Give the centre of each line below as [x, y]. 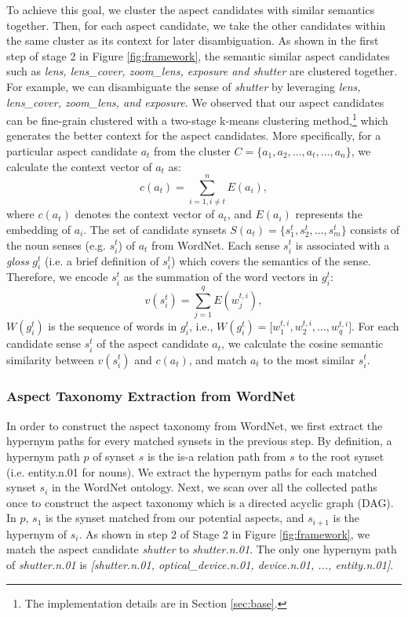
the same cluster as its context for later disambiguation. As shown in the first [193, 40]
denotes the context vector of [145, 214]
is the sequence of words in [113, 326]
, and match [218, 359]
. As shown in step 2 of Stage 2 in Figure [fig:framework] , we [224, 533]
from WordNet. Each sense [216, 245]
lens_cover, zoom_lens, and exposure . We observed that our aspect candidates [195, 102]
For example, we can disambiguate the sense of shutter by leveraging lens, [184, 86]
